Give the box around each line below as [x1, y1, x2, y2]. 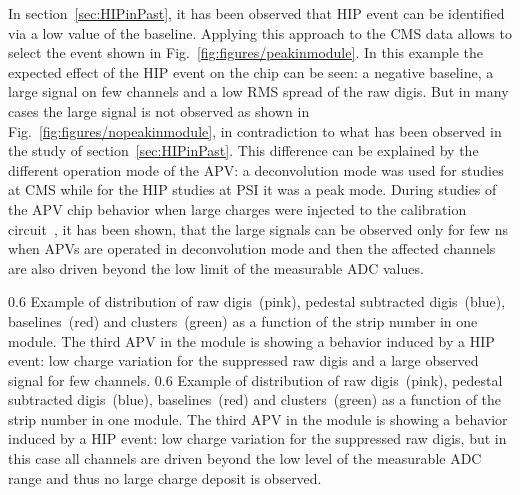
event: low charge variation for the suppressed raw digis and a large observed [8, 350, 479, 371]
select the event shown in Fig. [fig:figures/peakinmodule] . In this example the [8, 42, 483, 63]
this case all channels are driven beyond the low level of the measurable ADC [8, 448, 482, 469]
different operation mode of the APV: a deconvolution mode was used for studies [8, 159, 504, 180]
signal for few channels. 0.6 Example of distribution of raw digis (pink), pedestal [8, 369, 503, 390]
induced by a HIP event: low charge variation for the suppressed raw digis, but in [8, 428, 507, 449]
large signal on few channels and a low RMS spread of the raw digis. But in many [8, 81, 509, 102]
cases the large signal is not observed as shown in [8, 100, 310, 121]
